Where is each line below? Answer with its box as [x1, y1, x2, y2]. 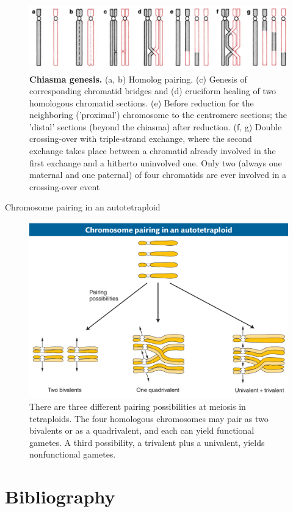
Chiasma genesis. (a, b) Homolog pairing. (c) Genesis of [29, 72, 247, 85]
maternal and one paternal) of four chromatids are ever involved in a [29, 168, 287, 181]
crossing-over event [29, 180, 100, 193]
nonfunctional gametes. [29, 448, 116, 461]
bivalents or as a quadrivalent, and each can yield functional [29, 424, 255, 437]
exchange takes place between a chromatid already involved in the [29, 144, 276, 157]
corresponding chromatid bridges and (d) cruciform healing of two [29, 84, 277, 97]
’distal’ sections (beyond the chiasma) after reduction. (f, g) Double [29, 120, 282, 133]
